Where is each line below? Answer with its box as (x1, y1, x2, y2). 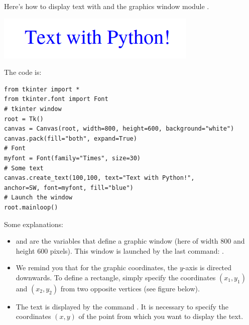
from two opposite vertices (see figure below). (60, 283, 200, 293)
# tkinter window (4, 105, 62, 113)
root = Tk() (4, 115, 44, 123)
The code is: (4, 67, 42, 77)
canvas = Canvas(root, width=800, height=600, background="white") (4, 125, 234, 133)
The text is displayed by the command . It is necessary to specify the (16, 301, 228, 311)
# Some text (4, 164, 44, 172)
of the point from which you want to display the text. (78, 311, 243, 321)
